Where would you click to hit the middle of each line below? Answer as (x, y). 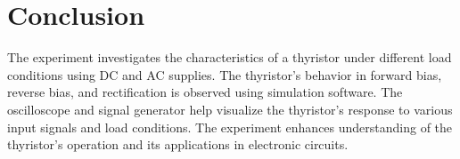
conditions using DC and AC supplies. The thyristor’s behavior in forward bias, (225, 74)
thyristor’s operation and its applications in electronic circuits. (178, 144)
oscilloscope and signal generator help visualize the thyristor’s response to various (230, 109)
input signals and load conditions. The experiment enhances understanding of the (230, 127)
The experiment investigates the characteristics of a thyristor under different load (230, 57)
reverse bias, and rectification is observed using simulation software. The (205, 92)
